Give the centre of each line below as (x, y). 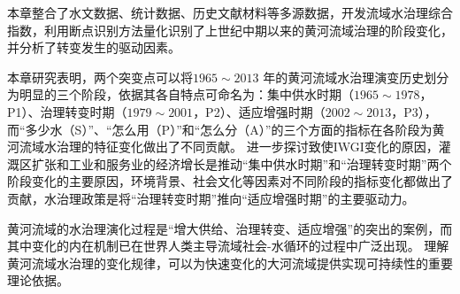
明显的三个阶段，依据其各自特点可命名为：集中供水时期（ (186, 94)
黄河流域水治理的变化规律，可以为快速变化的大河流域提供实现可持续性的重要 (230, 263)
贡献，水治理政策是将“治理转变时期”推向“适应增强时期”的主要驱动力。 (211, 198)
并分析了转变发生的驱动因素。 (94, 47)
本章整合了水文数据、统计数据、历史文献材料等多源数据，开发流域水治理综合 (230, 12)
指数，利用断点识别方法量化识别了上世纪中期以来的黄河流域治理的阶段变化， (230, 30)
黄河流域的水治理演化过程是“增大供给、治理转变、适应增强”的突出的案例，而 (230, 228)
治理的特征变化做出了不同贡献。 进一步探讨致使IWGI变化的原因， (247, 147)
